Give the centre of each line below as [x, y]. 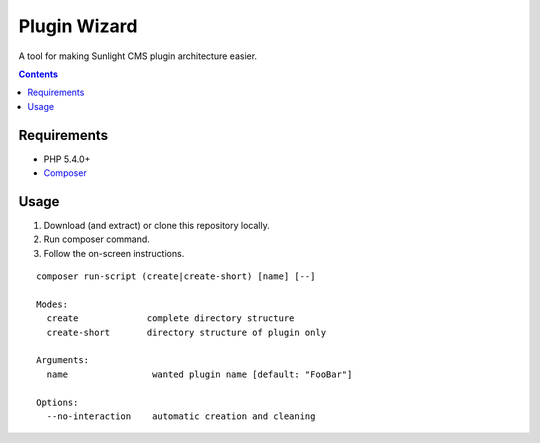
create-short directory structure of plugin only [186, 332]
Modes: [52, 304]
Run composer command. [96, 239]
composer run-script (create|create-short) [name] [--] [176, 276]
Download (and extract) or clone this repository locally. [156, 225]
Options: [57, 402]
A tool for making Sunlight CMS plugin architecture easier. [138, 56]
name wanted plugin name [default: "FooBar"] [199, 374]
